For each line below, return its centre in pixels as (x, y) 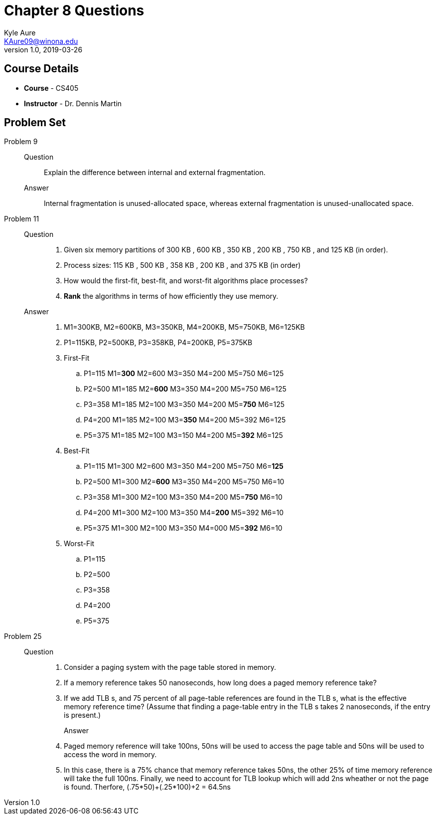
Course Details (42, 69)
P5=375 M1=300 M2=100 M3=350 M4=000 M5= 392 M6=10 (183, 528)
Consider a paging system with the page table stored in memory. (170, 667)
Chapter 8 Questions (74, 10)
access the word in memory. (110, 755)
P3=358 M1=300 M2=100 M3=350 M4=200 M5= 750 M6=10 (183, 497)
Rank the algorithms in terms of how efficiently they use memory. (171, 296)
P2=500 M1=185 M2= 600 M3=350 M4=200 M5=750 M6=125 (185, 389)
